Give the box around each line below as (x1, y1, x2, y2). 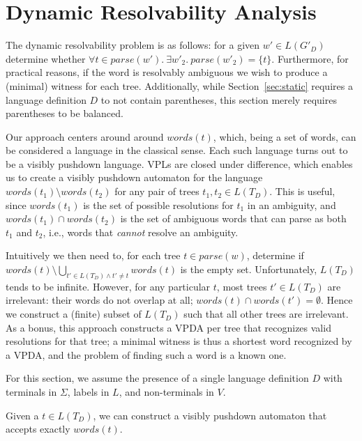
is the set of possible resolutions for (83, 197, 234, 212)
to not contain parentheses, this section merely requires (100, 92, 337, 107)
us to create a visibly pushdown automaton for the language (6, 170, 263, 185)
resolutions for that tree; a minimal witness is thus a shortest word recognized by (6, 334, 352, 348)
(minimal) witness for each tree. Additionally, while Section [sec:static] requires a (6, 78, 353, 93)
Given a (6, 408, 39, 422)
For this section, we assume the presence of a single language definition (6, 371, 309, 385)
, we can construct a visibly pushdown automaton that (93, 408, 327, 422)
